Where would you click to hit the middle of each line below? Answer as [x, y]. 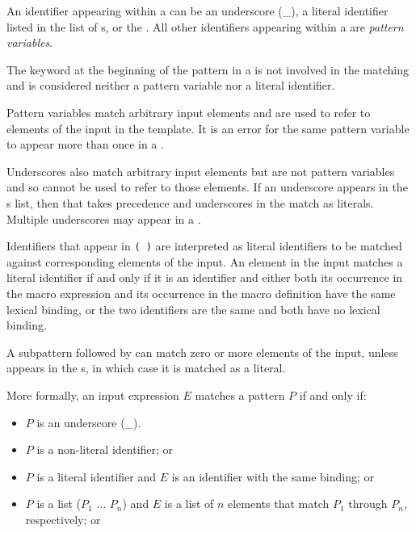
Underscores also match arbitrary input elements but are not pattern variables [201, 171]
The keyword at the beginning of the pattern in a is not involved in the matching [208, 69]
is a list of [189, 504]
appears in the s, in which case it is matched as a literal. [146, 368]
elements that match [279, 504]
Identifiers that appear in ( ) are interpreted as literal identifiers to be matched [204, 246]
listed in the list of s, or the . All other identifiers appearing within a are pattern [205, 26]
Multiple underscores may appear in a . [104, 218]
